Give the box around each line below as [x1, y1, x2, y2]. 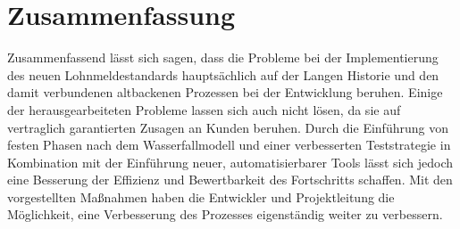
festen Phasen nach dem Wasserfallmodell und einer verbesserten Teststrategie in [7, 135, 451, 154]
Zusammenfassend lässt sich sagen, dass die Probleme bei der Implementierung [7, 48, 439, 67]
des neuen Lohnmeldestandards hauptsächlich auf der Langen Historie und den [7, 65, 439, 84]
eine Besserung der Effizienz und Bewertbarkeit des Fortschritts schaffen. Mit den [7, 170, 453, 189]
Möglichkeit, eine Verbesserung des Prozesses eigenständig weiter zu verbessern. [7, 205, 443, 224]
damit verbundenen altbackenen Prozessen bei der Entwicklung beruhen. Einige [7, 83, 443, 102]
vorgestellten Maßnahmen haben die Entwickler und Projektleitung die [7, 187, 395, 206]
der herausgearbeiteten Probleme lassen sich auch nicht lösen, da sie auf [7, 100, 401, 119]
